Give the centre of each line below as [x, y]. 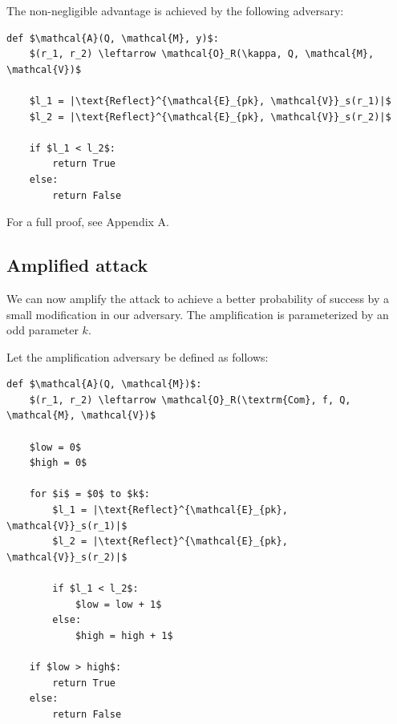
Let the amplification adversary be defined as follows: [138, 356]
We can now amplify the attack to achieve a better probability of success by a [198, 298]
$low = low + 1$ [118, 604]
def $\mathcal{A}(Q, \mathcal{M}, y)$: [113, 38]
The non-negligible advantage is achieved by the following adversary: [175, 10]
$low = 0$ [55, 447]
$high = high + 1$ [124, 635]
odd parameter [43, 330]
